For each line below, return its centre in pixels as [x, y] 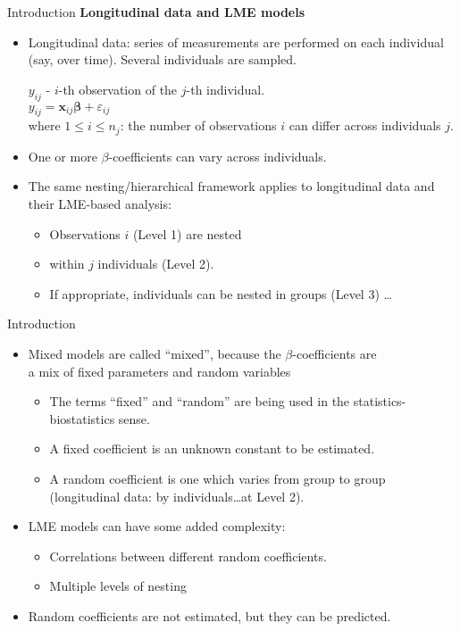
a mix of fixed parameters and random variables [159, 371]
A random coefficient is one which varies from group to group [217, 478]
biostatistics [82, 418]
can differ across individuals [365, 125]
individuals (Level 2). [156, 264]
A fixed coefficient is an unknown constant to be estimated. [212, 448]
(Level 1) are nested [187, 233]
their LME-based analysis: [100, 204]
